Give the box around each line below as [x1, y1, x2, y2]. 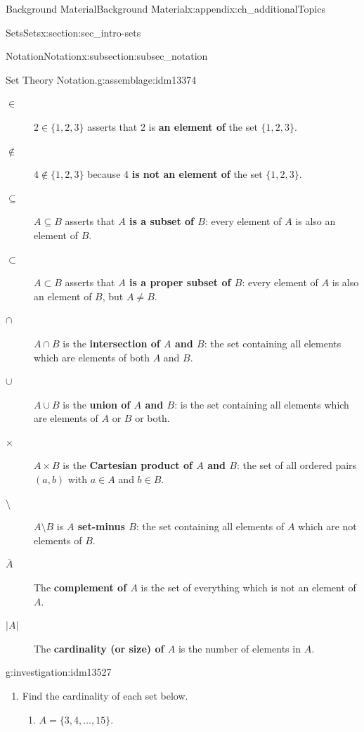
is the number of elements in [178, 641, 301, 655]
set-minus [77, 519, 125, 534]
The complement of [34, 580, 127, 595]
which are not [298, 519, 357, 534]
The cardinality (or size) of [34, 641, 164, 655]
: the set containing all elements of [136, 519, 285, 534]
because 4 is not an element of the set [87, 167, 263, 181]
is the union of [63, 397, 131, 411]
